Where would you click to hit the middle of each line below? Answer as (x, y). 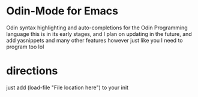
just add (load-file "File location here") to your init (67, 87)
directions (32, 71)
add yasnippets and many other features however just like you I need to (94, 40)
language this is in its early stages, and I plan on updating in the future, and (99, 34)
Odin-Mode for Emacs (62, 11)
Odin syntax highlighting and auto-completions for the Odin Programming (97, 28)
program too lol (25, 47)
